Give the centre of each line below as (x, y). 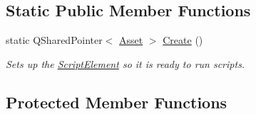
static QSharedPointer (54, 40)
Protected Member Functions (117, 102)
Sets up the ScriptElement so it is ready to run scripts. (126, 63)
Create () (183, 40)
